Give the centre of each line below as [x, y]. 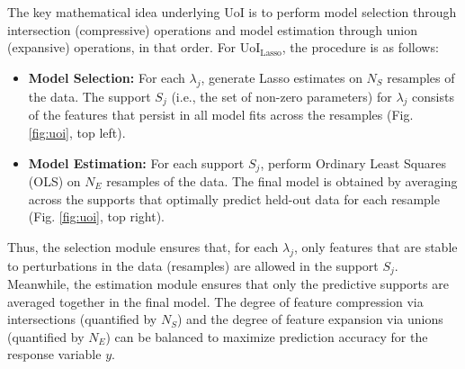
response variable [54, 354]
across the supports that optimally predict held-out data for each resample [234, 198]
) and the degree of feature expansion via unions [310, 319]
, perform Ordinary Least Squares [353, 162]
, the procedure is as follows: [360, 47]
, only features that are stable [376, 246]
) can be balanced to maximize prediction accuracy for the [267, 336]
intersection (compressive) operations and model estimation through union [212, 29]
